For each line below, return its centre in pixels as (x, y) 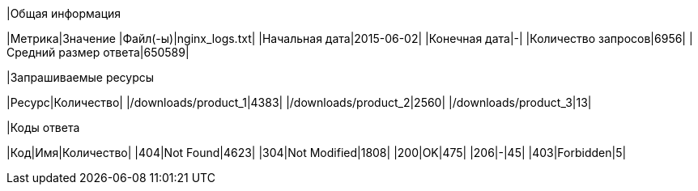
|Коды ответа (43, 127)
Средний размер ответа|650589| (98, 52)
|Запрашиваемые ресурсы (81, 77)
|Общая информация (64, 13)
